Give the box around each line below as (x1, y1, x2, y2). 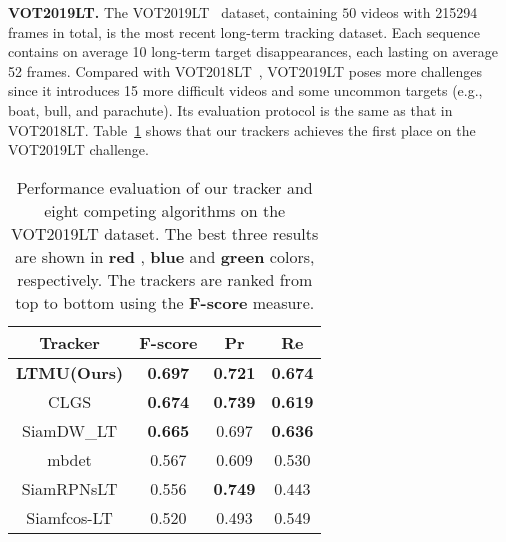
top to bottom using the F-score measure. (15, 290, 315, 314)
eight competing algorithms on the (44, 198, 286, 222)
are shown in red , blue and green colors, (14, 244, 315, 268)
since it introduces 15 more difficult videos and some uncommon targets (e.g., (8, 80, 483, 101)
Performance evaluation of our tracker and (16, 175, 313, 199)
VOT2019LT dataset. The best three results (11, 221, 319, 245)
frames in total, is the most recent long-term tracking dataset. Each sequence (8, 21, 481, 42)
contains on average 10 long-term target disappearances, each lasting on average (8, 41, 499, 62)
